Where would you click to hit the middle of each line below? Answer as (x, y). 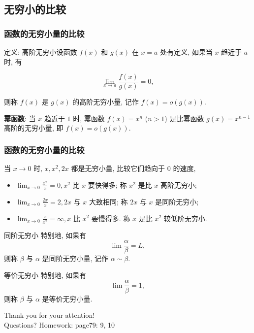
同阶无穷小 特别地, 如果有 (45, 235)
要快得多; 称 (107, 184)
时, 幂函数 (89, 118)
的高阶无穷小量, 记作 (106, 102)
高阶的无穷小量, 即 (34, 128)
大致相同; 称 (109, 201)
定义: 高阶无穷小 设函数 (41, 52)
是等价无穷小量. (67, 298)
